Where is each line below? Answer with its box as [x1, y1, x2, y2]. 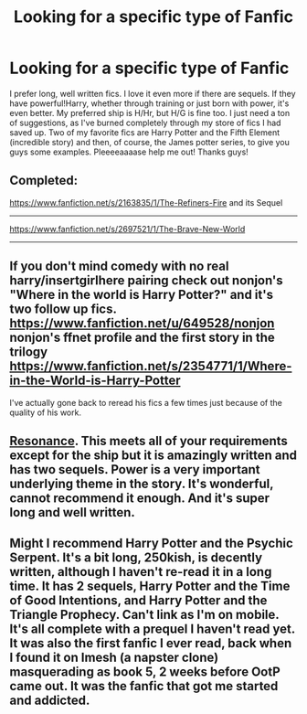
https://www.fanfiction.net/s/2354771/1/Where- [9, 358, 292, 374]
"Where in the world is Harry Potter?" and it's [9, 287, 274, 303]
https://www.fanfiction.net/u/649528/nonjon [9, 315, 275, 331]
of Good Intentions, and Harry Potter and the [9, 592, 268, 609]
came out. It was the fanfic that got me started [9, 678, 279, 694]
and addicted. [9, 693, 90, 709]
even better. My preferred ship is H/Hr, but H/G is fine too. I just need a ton [9, 107, 291, 118]
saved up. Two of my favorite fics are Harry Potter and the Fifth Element [9, 126, 281, 138]
